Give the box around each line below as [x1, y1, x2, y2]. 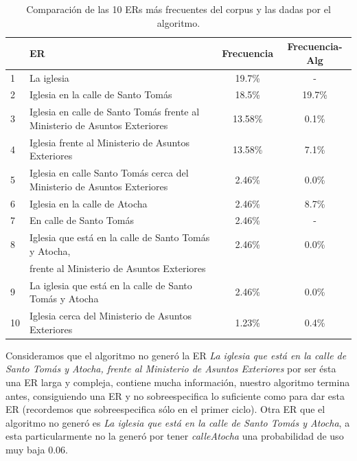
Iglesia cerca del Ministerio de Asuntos [30, 308, 192, 323]
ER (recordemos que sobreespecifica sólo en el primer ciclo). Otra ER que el [5, 402, 325, 416]
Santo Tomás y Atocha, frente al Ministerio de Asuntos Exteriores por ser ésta [5, 361, 336, 376]
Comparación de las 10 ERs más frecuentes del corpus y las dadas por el [26, 2, 331, 16]
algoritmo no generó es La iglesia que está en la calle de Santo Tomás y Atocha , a [5, 415, 350, 429]
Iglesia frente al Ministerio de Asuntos [30, 135, 189, 149]
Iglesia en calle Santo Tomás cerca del [30, 166, 189, 180]
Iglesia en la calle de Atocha [30, 196, 148, 210]
